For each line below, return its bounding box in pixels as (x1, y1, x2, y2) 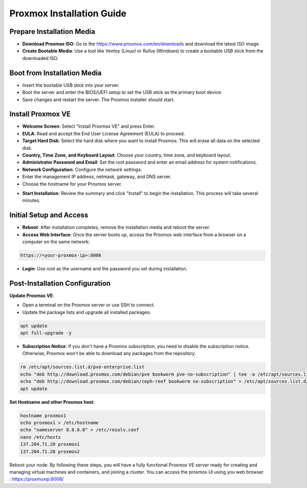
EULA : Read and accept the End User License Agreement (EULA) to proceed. (22, 130, 185, 136)
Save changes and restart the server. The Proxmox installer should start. (22, 96, 175, 103)
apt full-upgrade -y (20, 330, 72, 336)
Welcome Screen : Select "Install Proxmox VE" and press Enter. (22, 123, 156, 129)
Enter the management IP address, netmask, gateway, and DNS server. (22, 173, 172, 180)
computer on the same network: (22, 239, 90, 245)
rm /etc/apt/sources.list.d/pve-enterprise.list (20, 364, 145, 370)
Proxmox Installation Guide (9, 8, 127, 19)
